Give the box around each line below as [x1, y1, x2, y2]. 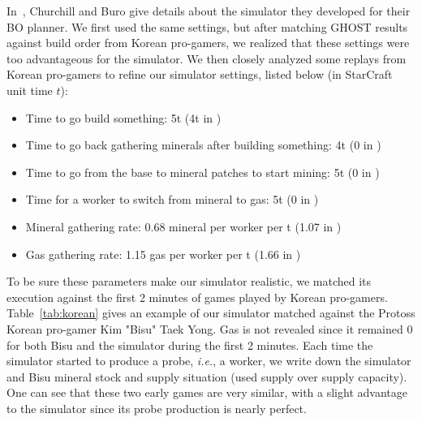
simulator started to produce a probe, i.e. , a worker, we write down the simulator [6, 352, 411, 369]
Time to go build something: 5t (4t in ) [25, 109, 222, 126]
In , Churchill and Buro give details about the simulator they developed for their [6, 2, 411, 19]
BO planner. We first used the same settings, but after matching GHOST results [6, 18, 408, 35]
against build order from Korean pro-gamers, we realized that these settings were [6, 34, 410, 51]
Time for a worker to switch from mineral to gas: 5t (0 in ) [25, 191, 319, 208]
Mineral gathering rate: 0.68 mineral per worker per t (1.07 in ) [25, 217, 342, 235]
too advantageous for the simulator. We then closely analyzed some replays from [6, 50, 407, 67]
